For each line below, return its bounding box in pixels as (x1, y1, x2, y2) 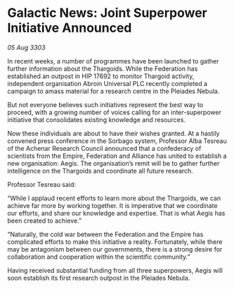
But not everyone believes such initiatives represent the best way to (7, 100, 204, 109)
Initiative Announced (7, 20, 132, 36)
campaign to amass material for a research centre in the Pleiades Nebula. (7, 87, 220, 95)
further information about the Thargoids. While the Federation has (7, 64, 198, 73)
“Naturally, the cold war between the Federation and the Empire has (7, 230, 204, 238)
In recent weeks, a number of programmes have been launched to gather (7, 56, 219, 65)
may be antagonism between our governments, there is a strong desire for (7, 245, 223, 253)
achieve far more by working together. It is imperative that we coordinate (7, 201, 218, 209)
